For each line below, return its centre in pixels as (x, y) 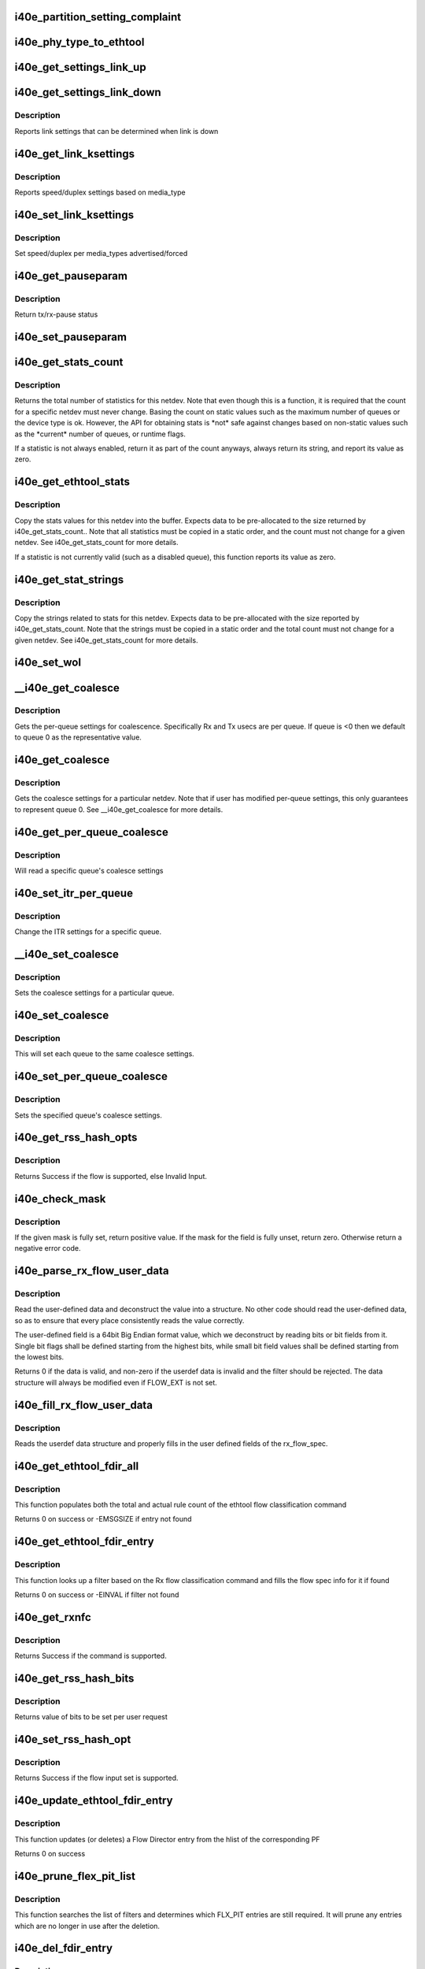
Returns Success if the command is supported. (91, 1656)
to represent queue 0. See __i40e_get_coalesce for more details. (119, 809)
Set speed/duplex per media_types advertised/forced (101, 254)
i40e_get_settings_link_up (80, 67)
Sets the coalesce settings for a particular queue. (94, 993)
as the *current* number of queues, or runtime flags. (100, 434)
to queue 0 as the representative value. (78, 737)
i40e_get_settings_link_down (88, 93)
